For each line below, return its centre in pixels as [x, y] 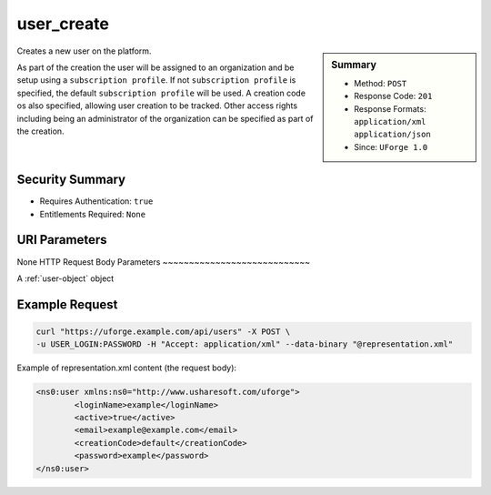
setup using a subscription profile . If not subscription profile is [156, 80]
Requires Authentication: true [96, 201]
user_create [63, 24]
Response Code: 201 [393, 96]
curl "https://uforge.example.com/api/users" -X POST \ [163, 331]
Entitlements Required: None [92, 214]
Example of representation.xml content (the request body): [126, 368]
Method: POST [381, 83]
